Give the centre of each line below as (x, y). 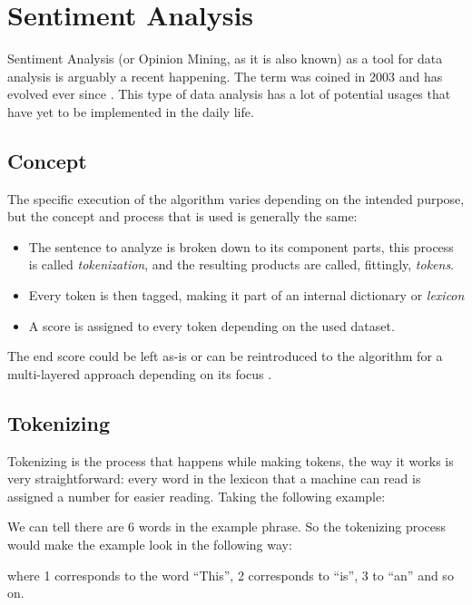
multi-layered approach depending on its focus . (140, 373)
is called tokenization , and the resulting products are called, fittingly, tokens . (241, 264)
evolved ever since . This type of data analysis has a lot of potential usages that (229, 94)
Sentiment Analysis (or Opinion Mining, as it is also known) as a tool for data (225, 59)
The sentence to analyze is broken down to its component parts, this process (241, 246)
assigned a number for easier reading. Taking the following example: (197, 496)
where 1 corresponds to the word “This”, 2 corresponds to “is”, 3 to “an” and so (231, 575)
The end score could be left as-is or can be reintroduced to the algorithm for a (225, 356)
